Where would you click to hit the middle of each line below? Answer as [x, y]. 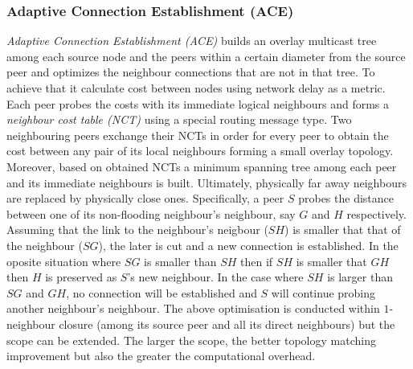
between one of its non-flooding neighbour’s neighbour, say [151, 213]
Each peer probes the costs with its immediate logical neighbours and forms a [198, 103]
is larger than [360, 277]
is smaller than [180, 261]
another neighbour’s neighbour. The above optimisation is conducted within [193, 308]
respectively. [376, 213]
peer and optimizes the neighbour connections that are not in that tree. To [191, 72]
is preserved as [81, 277]
